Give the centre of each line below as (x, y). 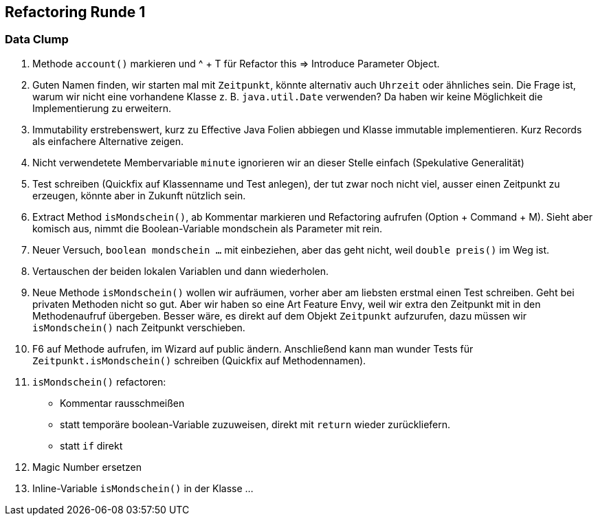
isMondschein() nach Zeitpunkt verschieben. (139, 327)
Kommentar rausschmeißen (122, 403)
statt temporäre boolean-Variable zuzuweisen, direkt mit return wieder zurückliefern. (255, 424)
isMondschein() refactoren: (99, 381)
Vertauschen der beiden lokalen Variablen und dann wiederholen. (181, 271)
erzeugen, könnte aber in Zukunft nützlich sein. (139, 195)
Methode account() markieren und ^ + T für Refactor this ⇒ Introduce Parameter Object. (236, 63)
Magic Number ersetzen (87, 467)
